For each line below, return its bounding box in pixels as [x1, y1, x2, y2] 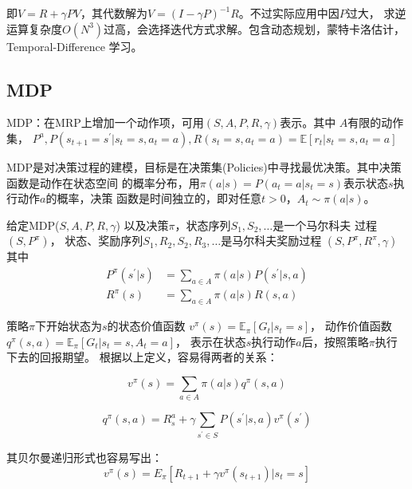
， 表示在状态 [175, 333, 246, 349]
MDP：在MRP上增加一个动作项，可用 [6, 114, 204, 131]
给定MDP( [6, 216, 60, 233]
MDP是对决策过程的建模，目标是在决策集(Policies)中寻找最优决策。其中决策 [6, 158, 402, 175]
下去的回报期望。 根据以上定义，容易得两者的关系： [6, 349, 278, 365]
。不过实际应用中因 [238, 5, 339, 21]
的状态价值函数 [107, 317, 186, 334]
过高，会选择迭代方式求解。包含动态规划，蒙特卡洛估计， [104, 20, 406, 37]
